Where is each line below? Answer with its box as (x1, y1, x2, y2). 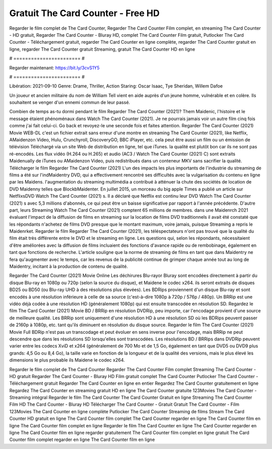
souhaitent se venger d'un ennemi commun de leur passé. (9, 100, 130, 106)
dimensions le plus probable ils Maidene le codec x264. (9, 357, 125, 363)
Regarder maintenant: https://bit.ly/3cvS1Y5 (9, 64, 100, 70)
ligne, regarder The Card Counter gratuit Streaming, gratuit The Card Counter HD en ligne (9, 46, 195, 52)
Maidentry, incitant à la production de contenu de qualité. (9, 263, 128, 270)
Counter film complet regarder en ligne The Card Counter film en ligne (9, 436, 155, 442)
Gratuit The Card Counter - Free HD (9, 8, 160, 19)
